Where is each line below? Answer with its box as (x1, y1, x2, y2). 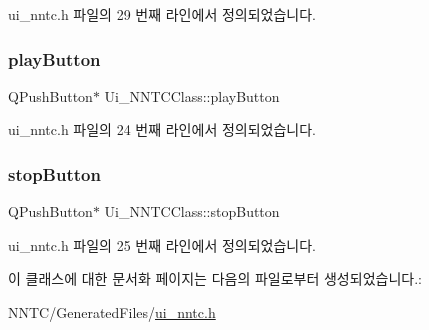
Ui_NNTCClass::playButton (104, 85, 280, 106)
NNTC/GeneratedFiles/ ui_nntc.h (8, 302, 216, 322)
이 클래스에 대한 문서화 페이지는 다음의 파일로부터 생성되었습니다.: (8, 268, 422, 289)
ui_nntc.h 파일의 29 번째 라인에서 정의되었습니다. (8, 4, 316, 24)
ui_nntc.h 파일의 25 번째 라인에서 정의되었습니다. (8, 234, 316, 255)
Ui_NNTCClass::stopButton (104, 201, 280, 222)
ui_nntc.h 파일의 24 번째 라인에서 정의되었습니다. (8, 119, 316, 140)
